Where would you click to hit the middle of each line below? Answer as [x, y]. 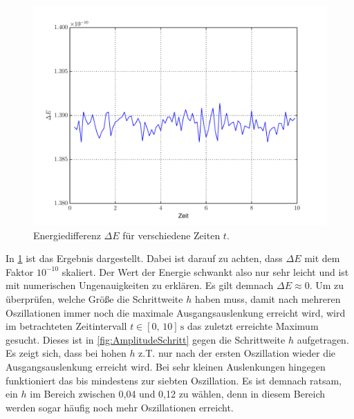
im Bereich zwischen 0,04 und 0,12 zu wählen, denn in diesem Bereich [178, 394]
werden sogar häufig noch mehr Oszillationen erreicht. [120, 407]
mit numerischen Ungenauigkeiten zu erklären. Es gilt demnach [140, 285]
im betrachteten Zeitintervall [66, 326]
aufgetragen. [323, 339]
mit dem [322, 258]
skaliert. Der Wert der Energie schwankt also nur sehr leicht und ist [205, 271]
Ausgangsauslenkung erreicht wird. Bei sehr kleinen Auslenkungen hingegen [166, 366]
